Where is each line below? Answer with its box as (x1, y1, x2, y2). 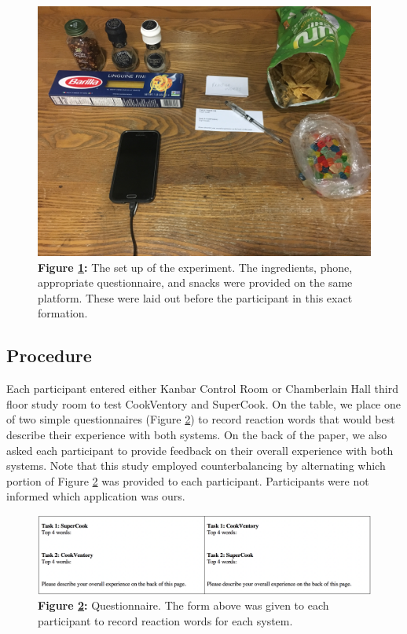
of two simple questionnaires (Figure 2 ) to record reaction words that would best (6, 411, 395, 427)
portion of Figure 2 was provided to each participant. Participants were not (6, 472, 369, 489)
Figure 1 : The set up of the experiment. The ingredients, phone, (38, 258, 353, 275)
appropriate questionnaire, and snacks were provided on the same (38, 274, 353, 291)
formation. (38, 305, 88, 321)
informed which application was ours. (6, 488, 185, 504)
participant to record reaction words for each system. (38, 612, 293, 629)
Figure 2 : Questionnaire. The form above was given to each (38, 597, 329, 614)
